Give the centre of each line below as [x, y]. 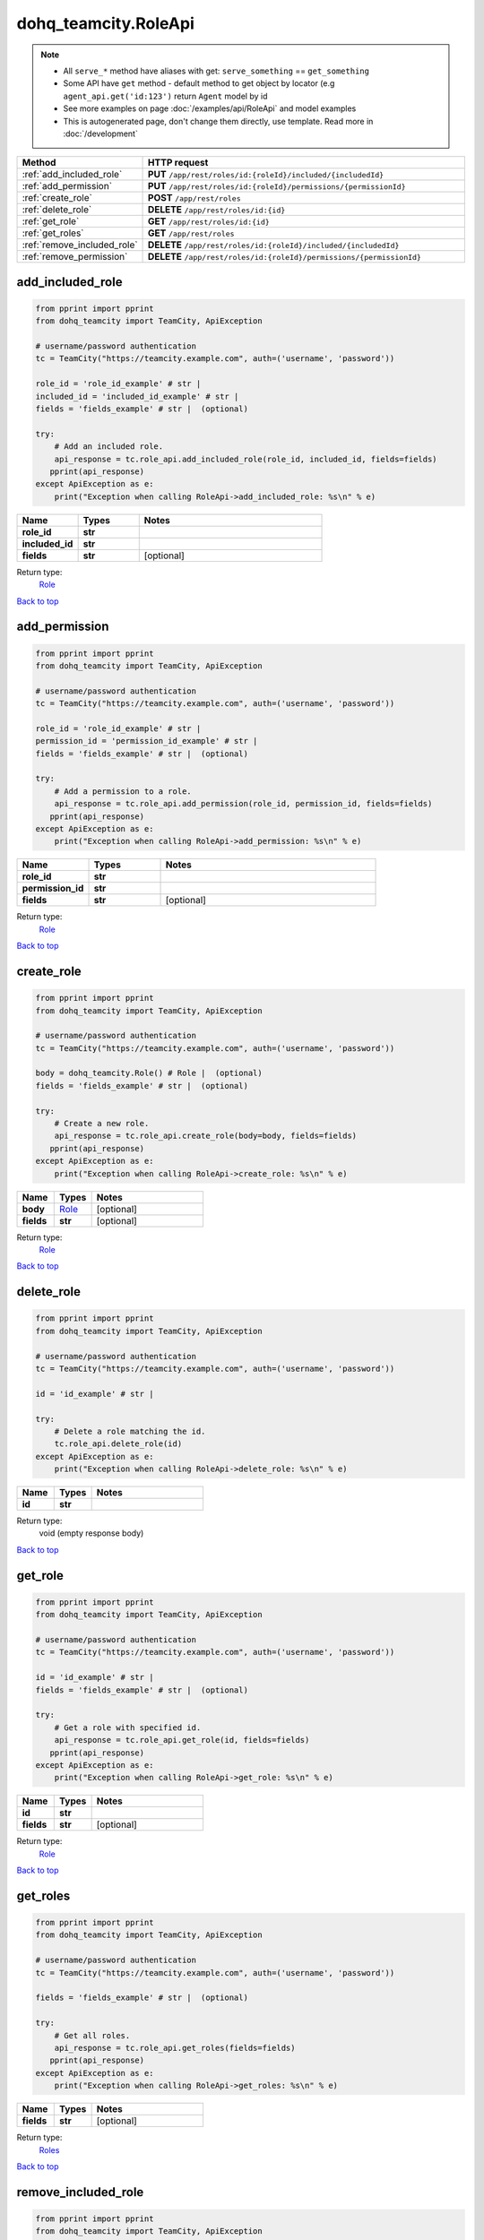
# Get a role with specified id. [128, 1727]
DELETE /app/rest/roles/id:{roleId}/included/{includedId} [274, 245]
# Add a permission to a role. [123, 791]
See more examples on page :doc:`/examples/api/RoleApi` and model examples [210, 108]
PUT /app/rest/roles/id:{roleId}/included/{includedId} [266, 175]
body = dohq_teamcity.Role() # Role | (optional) [149, 1073]
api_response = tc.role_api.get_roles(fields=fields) [175, 2048]
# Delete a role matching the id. [130, 1431]
